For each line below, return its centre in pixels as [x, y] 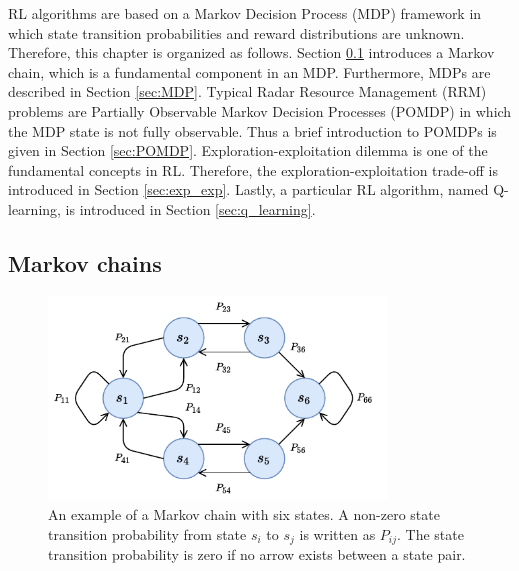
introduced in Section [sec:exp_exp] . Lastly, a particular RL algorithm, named [248, 189]
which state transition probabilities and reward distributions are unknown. [236, 32]
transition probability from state [147, 533]
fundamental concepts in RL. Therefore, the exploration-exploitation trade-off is [253, 169]
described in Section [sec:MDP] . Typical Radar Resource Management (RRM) [247, 91]
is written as [337, 533]
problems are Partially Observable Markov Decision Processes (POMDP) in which [260, 110]
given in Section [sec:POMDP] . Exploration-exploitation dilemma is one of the [248, 150]
